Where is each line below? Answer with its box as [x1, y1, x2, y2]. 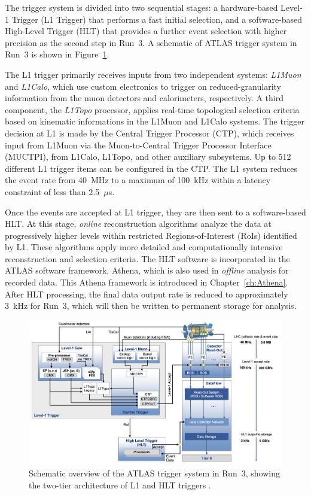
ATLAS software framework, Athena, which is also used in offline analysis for [5, 264, 289, 277]
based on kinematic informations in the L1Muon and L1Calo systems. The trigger [5, 115, 305, 127]
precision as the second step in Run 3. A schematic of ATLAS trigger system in [5, 36, 297, 48]
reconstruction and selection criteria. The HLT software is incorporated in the [5, 252, 290, 265]
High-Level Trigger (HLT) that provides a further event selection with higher [5, 25, 287, 37]
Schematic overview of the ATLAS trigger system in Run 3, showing [29, 467, 280, 479]
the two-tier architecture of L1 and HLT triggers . [29, 479, 211, 491]
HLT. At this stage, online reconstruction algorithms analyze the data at [5, 217, 272, 230]
